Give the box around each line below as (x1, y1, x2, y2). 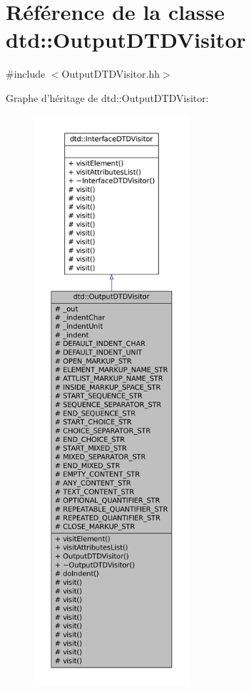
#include (6, 66, 46, 81)
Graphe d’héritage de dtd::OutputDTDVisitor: (6, 90, 209, 105)
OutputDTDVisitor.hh (61, 66, 160, 81)
